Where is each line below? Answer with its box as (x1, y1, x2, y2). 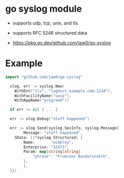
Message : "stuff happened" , (23, 130, 83, 135)
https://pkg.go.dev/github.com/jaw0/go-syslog (12, 39, 111, 46)
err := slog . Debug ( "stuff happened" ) (10, 116, 90, 121)
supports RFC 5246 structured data (12, 30, 87, 36)
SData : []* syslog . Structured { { (14, 135, 83, 140)
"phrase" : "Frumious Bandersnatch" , (32, 154, 110, 159)
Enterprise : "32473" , (23, 144, 70, 149)
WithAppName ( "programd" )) (14, 98, 70, 103)
